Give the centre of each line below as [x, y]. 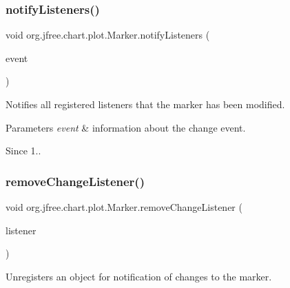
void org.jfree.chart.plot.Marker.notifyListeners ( [108, 35]
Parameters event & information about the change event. [126, 127]
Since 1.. [23, 151]
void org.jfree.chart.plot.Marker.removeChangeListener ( [124, 207]
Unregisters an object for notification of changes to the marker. [139, 276]
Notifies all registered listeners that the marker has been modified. [145, 104]
